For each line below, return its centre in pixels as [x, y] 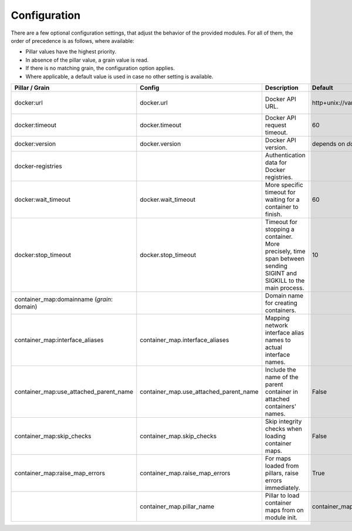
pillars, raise [282, 473]
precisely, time [285, 251]
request [276, 125]
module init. [281, 518]
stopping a [280, 229]
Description [282, 87]
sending [276, 266]
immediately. [282, 488]
